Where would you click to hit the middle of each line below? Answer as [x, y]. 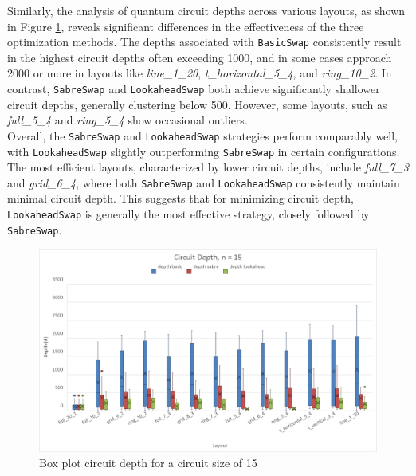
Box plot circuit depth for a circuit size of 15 [148, 463]
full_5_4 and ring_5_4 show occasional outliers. [128, 120]
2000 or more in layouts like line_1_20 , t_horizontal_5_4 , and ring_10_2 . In [200, 73]
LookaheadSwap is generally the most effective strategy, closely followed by [188, 214]
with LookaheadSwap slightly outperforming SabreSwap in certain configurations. [204, 151]
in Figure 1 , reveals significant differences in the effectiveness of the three [186, 26]
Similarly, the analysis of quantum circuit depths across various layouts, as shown [206, 10]
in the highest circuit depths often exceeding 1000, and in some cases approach [200, 57]
